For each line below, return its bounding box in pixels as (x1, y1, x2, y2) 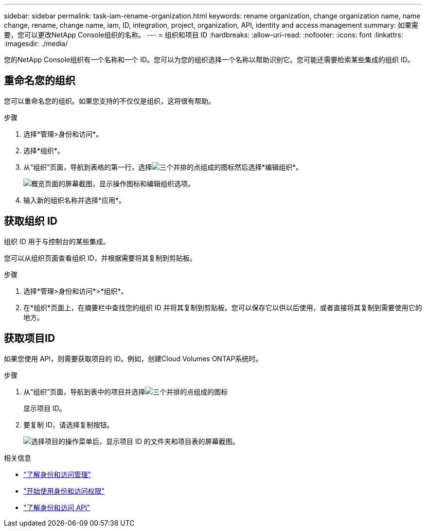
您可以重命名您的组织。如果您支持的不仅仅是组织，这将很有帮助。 (4, 96, 215, 105)
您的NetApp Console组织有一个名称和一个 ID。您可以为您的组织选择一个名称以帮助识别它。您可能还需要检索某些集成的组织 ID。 (4, 55, 414, 64)
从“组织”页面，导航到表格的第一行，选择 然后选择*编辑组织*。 (23, 162, 303, 171)
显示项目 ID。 (23, 404, 66, 412)
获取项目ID (4, 332, 55, 345)
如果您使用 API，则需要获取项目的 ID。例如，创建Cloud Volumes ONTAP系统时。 (4, 354, 263, 363)
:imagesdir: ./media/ (4, 39, 68, 48)
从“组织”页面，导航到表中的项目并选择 (23, 387, 145, 396)
